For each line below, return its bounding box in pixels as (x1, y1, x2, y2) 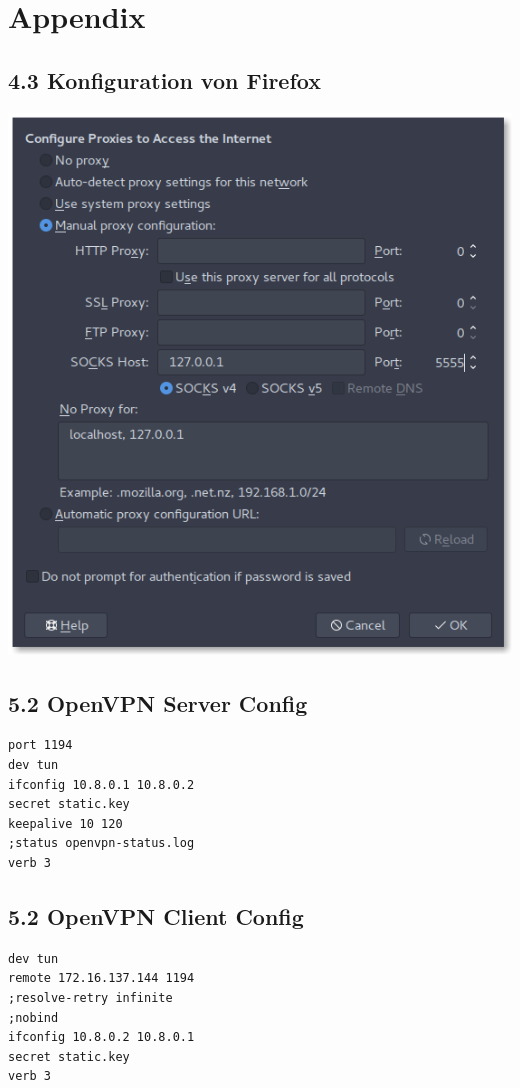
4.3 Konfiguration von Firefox (8, 64, 321, 95)
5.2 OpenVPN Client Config (8, 900, 304, 931)
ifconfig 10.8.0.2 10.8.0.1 (8, 1030, 195, 1045)
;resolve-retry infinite (8, 990, 173, 1005)
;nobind (8, 1010, 59, 1025)
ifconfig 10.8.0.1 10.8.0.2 (8, 777, 195, 792)
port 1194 (8, 738, 73, 753)
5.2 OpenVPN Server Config (8, 687, 308, 718)
